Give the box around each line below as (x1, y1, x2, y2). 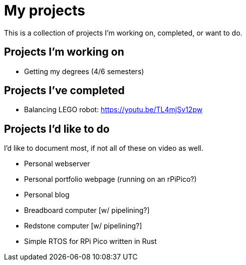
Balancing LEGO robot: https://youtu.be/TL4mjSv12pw (24, 105, 203, 114)
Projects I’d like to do (4, 122, 110, 135)
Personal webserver (24, 159, 90, 168)
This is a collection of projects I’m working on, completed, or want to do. (4, 28, 242, 37)
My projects (4, 2, 85, 19)
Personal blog (24, 190, 70, 199)
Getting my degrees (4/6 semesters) (24, 67, 144, 76)
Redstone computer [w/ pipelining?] (24, 221, 142, 230)
